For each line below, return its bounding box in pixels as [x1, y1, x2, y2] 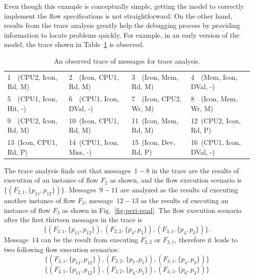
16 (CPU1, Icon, [190, 137, 241, 147]
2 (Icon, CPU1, [69, 71, 119, 82]
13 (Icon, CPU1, [7, 137, 58, 147]
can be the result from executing [41, 234, 138, 244]
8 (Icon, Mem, [190, 93, 238, 104]
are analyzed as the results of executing [120, 185, 238, 194]
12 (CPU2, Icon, [190, 115, 241, 125]
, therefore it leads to [174, 234, 238, 244]
